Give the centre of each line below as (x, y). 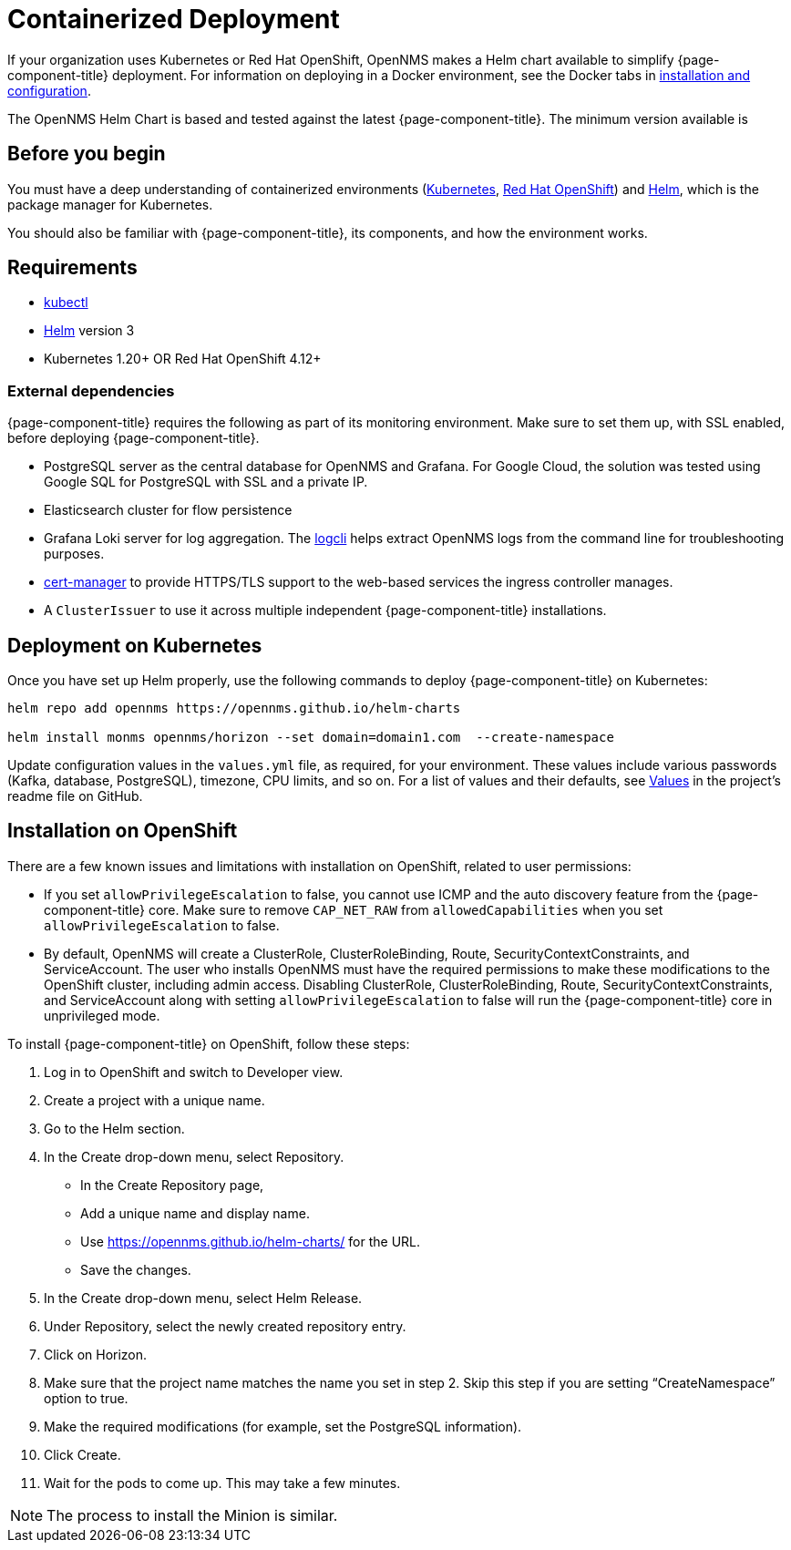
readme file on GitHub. (75, 796)
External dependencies (91, 390)
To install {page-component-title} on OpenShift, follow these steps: (209, 1043)
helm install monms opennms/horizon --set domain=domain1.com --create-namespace (311, 738)
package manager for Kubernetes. (110, 204)
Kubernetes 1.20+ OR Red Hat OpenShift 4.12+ (183, 359)
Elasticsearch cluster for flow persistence (168, 510)
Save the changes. (136, 1269)
